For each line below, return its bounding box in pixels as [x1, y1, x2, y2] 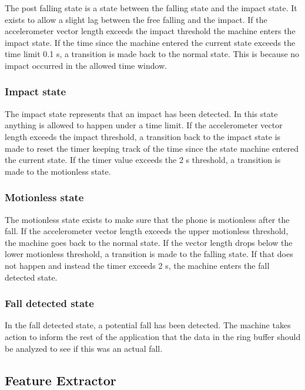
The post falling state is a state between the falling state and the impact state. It [5, 2, 297, 14]
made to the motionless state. [5, 165, 111, 177]
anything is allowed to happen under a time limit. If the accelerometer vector [5, 119, 283, 131]
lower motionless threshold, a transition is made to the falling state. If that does [5, 248, 293, 260]
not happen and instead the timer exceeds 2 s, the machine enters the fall [5, 259, 270, 271]
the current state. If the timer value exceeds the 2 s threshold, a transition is [5, 154, 281, 166]
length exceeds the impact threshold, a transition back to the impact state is [5, 130, 281, 142]
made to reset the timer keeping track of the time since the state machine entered [5, 142, 299, 154]
